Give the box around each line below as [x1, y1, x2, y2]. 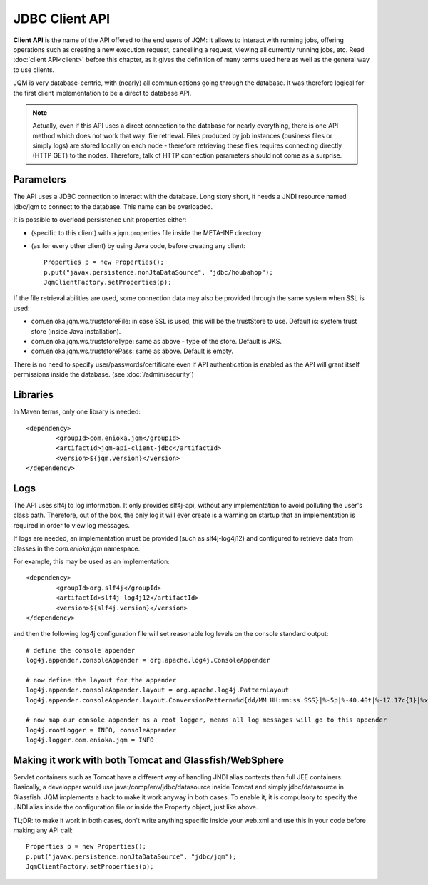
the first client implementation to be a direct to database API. [13, 88, 192, 97]
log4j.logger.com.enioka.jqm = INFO [26, 736, 154, 745]
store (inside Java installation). [31, 327, 121, 335]
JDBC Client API [13, 11, 111, 26]
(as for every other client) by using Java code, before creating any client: [31, 241, 245, 250]
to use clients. [13, 65, 55, 74]
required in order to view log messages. [13, 521, 131, 529]
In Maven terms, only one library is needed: [13, 407, 141, 416]
